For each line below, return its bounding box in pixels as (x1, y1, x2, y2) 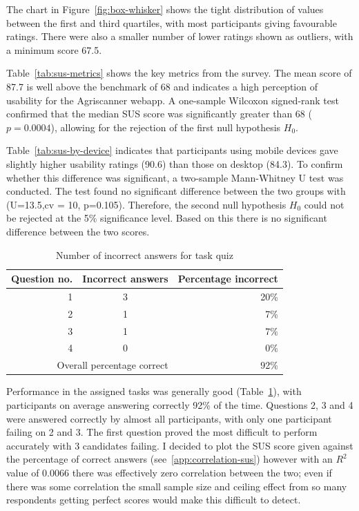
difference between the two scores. (6, 224, 150, 238)
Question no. (11, 271, 73, 286)
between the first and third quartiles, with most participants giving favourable (6, 15, 337, 30)
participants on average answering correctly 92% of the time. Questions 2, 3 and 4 (6, 398, 353, 412)
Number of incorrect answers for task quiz (55, 247, 233, 262)
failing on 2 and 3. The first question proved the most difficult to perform (6, 425, 318, 439)
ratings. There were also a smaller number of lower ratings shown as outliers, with (6, 29, 353, 44)
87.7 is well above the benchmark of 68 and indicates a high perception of (6, 79, 318, 93)
